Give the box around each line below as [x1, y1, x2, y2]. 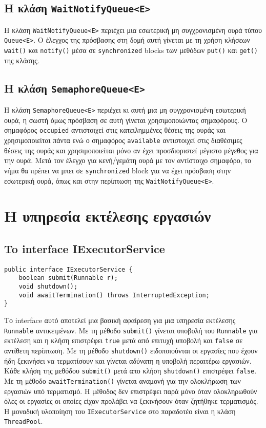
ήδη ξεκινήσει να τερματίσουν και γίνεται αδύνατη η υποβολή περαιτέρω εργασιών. [4, 355, 252, 366]
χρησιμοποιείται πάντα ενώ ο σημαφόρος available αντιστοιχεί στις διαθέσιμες [4, 135, 242, 146]
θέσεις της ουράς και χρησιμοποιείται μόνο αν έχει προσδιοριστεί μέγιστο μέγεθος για [4, 145, 258, 155]
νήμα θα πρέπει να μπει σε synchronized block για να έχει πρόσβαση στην [4, 165, 231, 175]
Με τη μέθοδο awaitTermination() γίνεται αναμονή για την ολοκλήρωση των [4, 375, 241, 386]
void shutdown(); [18, 283, 78, 291]
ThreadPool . [4, 416, 43, 426]
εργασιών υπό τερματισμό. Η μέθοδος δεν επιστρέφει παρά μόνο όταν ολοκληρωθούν [4, 385, 257, 396]
